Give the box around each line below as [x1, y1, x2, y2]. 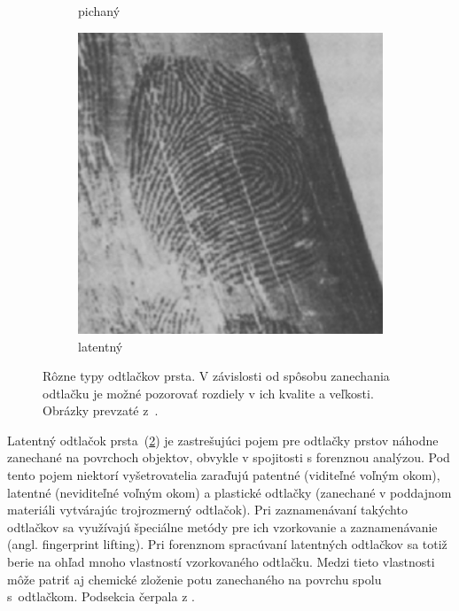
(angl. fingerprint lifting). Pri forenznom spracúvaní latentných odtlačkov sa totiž [7, 535, 447, 553]
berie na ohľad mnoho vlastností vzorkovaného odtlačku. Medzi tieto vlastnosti [7, 553, 435, 571]
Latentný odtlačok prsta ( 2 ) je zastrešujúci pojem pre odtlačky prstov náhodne [7, 430, 439, 449]
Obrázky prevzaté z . [43, 401, 159, 420]
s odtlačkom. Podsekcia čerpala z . [7, 587, 195, 606]
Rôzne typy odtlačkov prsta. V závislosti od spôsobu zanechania [43, 367, 390, 385]
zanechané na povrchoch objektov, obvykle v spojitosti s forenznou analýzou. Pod [7, 448, 450, 467]
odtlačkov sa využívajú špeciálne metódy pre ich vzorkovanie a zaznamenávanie [7, 517, 438, 536]
